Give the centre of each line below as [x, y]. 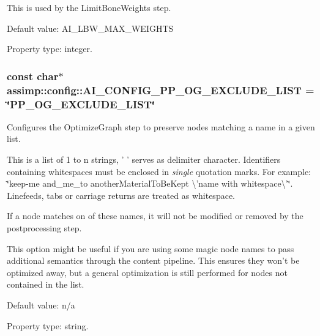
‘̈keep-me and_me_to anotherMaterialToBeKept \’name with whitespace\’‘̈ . [150, 183]
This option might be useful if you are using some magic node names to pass [151, 248]
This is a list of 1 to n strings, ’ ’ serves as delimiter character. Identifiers [144, 159]
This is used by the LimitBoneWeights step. [89, 7]
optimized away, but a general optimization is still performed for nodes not [147, 272]
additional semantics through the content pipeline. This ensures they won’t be [153, 260]
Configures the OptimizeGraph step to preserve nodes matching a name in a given [161, 126]
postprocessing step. [44, 228]
